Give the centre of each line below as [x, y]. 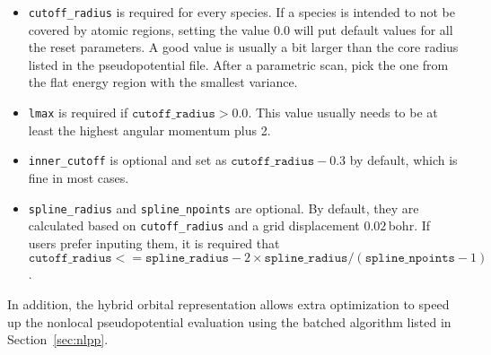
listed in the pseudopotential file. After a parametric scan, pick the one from [238, 64]
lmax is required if [78, 113]
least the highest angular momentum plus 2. [149, 130]
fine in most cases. [79, 177]
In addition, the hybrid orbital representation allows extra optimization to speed [228, 304]
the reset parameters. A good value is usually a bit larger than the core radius [243, 47]
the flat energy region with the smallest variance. [163, 82]
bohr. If [409, 225]
